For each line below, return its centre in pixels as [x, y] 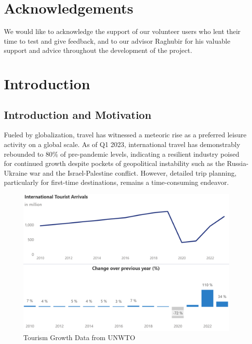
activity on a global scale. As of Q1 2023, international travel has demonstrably [122, 144]
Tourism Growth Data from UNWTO [79, 337]
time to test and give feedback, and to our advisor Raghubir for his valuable [117, 41]
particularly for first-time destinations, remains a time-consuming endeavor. [117, 182]
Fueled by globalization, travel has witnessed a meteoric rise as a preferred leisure [125, 135]
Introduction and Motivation [78, 114]
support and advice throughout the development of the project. [98, 50]
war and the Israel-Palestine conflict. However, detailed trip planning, [133, 172]
